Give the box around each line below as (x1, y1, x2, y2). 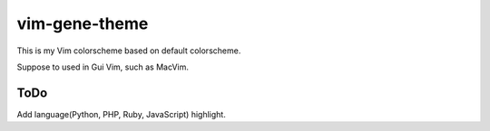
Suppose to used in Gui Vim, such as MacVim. (16, 61, 190, 72)
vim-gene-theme (16, 14, 149, 33)
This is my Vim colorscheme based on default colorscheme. (16, 45, 241, 56)
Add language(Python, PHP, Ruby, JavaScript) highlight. (16, 108, 226, 119)
